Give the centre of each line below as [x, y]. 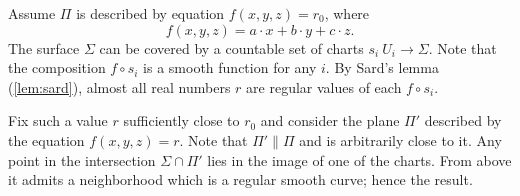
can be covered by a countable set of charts [231, 47]
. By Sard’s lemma [382, 67]
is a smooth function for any [230, 67]
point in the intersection [82, 159]
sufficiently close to [181, 120]
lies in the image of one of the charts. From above [359, 159]
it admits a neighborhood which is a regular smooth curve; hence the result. [240, 179]
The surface [44, 47]
